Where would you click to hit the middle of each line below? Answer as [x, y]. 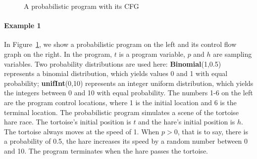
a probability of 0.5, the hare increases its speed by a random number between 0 [126, 141]
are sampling [232, 54]
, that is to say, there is [213, 131]
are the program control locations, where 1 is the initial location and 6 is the [120, 102]
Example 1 [23, 25]
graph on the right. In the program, [58, 54]
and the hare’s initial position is [187, 122]
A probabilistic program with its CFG [81, 6]
